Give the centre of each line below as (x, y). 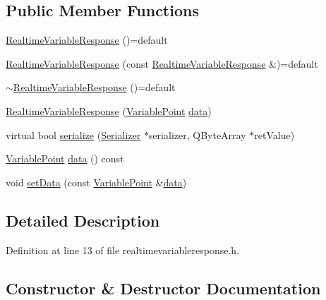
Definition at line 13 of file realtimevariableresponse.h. (123, 250)
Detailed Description (83, 220)
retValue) (274, 134)
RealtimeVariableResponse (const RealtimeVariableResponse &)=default (162, 63)
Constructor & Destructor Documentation (163, 288)
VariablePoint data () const (65, 158)
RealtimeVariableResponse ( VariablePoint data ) (109, 110)
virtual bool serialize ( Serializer (73, 134)
